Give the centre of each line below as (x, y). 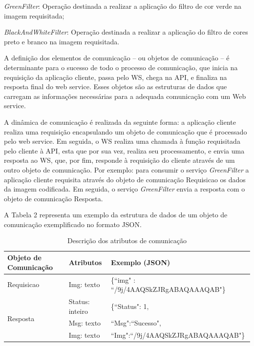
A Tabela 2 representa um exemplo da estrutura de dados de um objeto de (116, 215)
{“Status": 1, (130, 306)
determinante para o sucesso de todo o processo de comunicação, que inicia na (121, 67)
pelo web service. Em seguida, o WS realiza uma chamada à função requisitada (122, 141)
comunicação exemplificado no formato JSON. (73, 224)
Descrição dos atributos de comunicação (127, 240)
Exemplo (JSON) (141, 262)
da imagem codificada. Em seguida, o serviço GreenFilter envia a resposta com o (125, 189)
